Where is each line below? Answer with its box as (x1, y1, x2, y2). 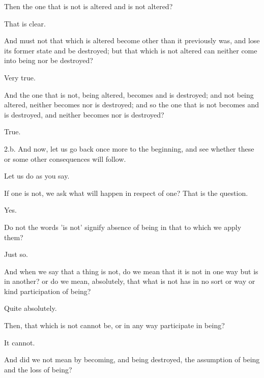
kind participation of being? (4, 285, 91, 296)
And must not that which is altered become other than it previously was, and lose (4, 35, 260, 46)
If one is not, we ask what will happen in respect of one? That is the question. (4, 187, 248, 198)
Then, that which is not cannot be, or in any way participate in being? (4, 320, 225, 331)
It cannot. (4, 337, 35, 347)
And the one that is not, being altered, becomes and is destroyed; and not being (4, 89, 254, 100)
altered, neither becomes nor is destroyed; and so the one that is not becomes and (4, 99, 259, 110)
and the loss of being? (4, 364, 72, 374)
